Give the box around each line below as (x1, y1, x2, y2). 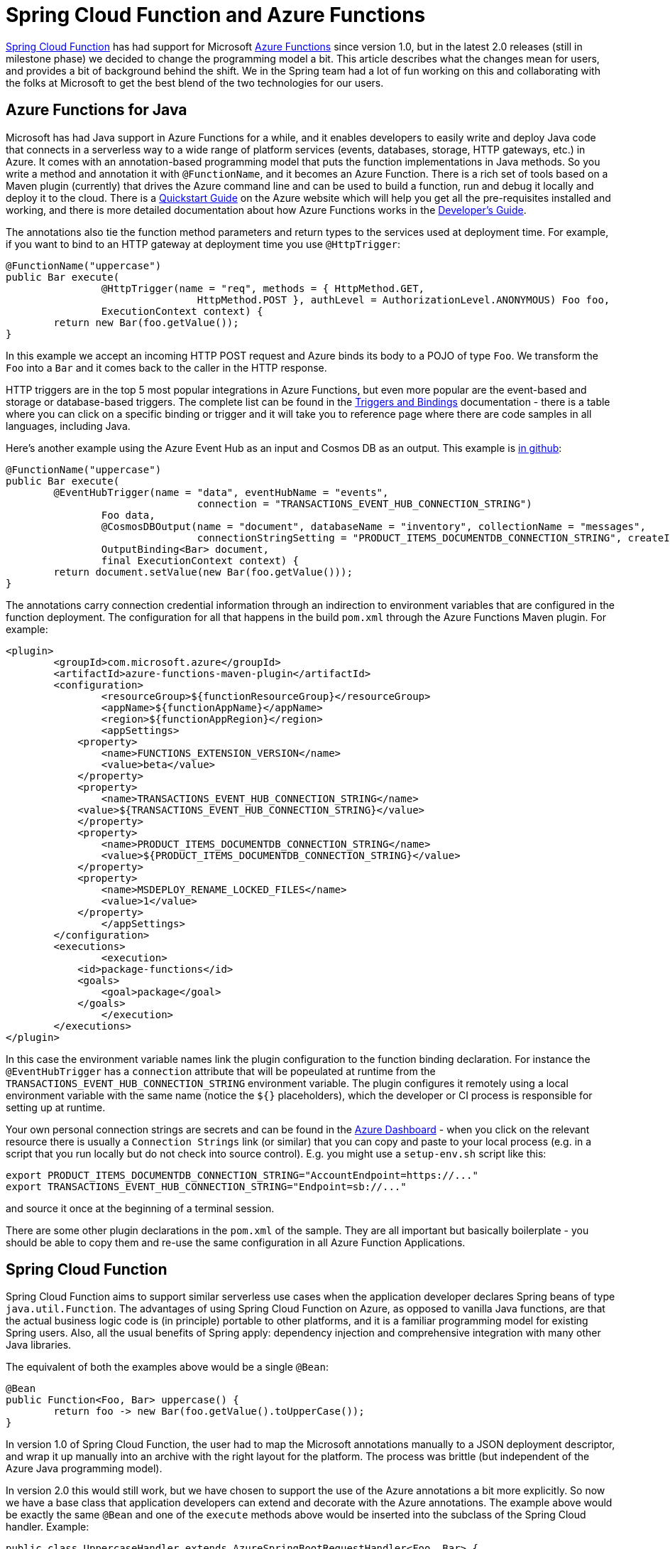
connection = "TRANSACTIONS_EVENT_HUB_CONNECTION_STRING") (197, 497, 532, 509)
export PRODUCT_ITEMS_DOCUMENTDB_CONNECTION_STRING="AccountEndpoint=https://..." (6, 1169, 478, 1181)
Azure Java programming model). (6, 1462, 163, 1475)
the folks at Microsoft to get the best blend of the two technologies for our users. (6, 76, 384, 89)
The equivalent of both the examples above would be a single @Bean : (6, 1361, 329, 1373)
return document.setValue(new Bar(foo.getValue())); (53, 566, 353, 578)
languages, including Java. (6, 419, 131, 432)
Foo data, (101, 509, 155, 521)
